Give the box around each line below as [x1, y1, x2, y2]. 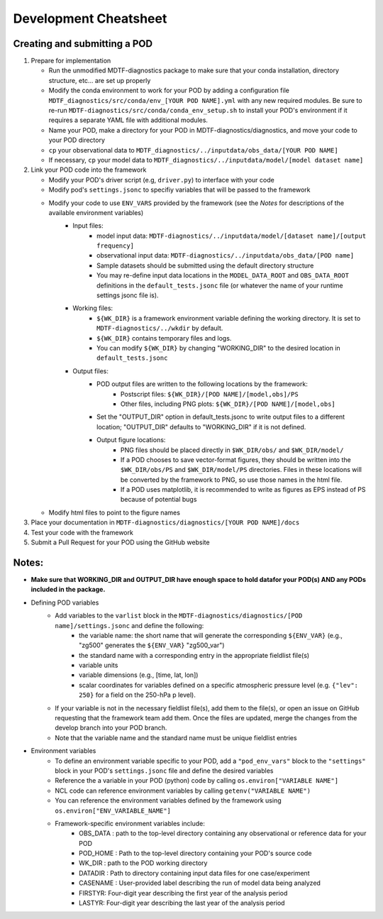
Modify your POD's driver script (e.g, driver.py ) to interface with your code [48, 175, 274, 184]
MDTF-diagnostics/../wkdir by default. [96, 324, 223, 333]
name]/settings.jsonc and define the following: [55, 621, 204, 629]
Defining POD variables [30, 598, 99, 607]
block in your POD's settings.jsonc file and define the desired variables [55, 766, 274, 775]
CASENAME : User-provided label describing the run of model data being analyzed [79, 879, 321, 887]
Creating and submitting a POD [13, 38, 152, 50]
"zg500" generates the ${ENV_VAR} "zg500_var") [79, 641, 225, 649]
